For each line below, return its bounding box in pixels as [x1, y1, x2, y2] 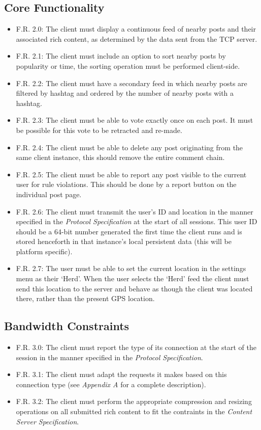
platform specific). [16, 246, 73, 256]
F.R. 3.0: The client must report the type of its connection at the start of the [16, 342, 257, 353]
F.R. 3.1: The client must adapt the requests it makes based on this [16, 369, 227, 380]
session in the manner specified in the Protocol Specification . [16, 352, 203, 362]
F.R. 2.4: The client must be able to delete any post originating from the [16, 142, 243, 152]
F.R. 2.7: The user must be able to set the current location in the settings [16, 263, 246, 274]
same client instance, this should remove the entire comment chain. [16, 152, 225, 163]
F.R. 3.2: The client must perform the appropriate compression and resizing [16, 396, 252, 407]
